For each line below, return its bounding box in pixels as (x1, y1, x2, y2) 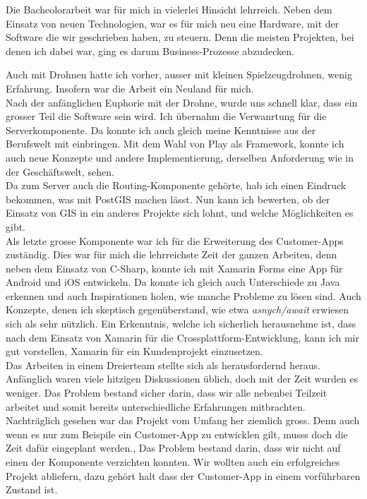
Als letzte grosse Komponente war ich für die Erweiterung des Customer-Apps (6, 233, 344, 248)
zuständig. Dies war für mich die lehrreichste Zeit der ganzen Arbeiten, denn (6, 247, 337, 262)
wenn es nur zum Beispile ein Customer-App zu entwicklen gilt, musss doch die (6, 426, 348, 441)
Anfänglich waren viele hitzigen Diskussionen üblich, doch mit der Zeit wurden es (6, 371, 359, 386)
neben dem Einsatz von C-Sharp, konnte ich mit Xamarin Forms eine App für (6, 260, 343, 275)
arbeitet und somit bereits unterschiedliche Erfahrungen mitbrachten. (6, 399, 306, 414)
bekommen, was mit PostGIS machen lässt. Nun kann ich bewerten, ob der (6, 191, 330, 206)
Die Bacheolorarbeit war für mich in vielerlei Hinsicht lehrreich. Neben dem (6, 2, 332, 16)
